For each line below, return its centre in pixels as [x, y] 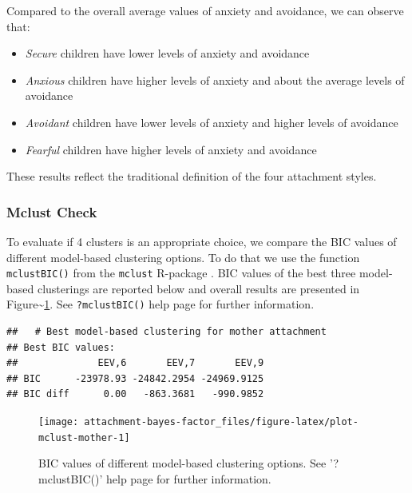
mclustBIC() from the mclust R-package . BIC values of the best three [181, 273]
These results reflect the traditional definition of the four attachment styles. [192, 176]
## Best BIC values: [61, 347]
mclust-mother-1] [84, 437]
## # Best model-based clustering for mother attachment [166, 332]
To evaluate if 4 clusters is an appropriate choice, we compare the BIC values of [202, 241]
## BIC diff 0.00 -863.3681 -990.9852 [135, 394]
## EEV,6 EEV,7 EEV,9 [135, 363]
